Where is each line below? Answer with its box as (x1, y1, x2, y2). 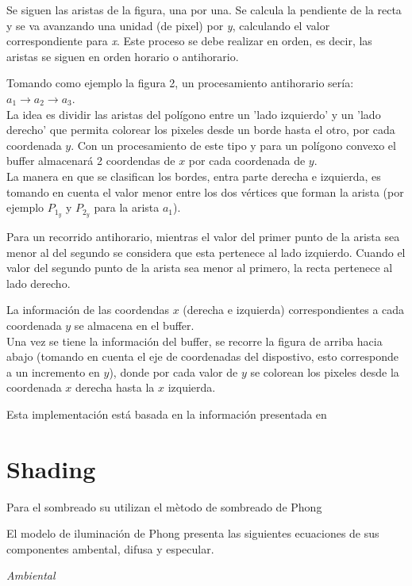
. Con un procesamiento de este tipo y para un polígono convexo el (71, 136, 396, 153)
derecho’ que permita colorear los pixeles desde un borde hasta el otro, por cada (6, 121, 395, 138)
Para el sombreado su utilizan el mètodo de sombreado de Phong (6, 498, 322, 515)
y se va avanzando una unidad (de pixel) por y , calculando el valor (6, 17, 330, 33)
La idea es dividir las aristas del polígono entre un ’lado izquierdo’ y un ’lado (6, 105, 381, 122)
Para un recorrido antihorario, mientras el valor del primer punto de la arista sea (6, 228, 400, 244)
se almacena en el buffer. (74, 316, 194, 333)
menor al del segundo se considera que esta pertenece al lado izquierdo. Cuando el (6, 243, 406, 260)
